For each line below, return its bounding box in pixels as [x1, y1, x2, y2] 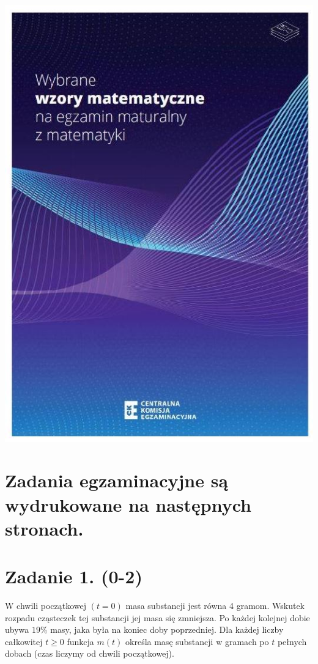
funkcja [67, 635, 94, 647]
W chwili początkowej [5, 599, 86, 612]
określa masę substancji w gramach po [125, 635, 269, 647]
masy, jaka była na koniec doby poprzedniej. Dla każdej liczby [50, 623, 284, 636]
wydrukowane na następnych [5, 492, 252, 517]
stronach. [5, 515, 84, 540]
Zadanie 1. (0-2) [5, 564, 142, 589]
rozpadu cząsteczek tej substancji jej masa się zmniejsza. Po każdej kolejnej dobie [5, 611, 310, 624]
